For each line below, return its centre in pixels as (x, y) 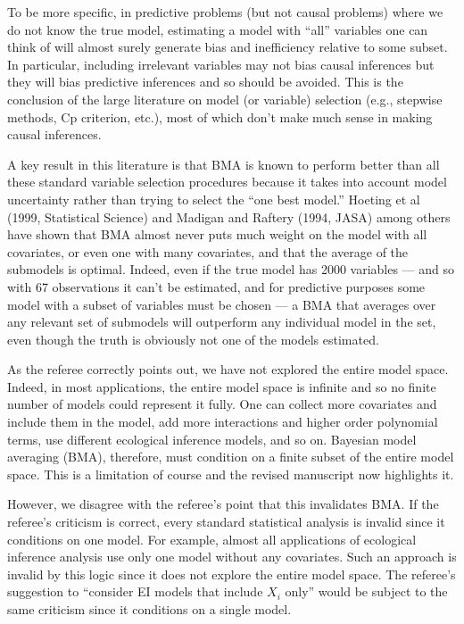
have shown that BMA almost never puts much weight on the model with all (217, 234)
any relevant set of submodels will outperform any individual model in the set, (222, 322)
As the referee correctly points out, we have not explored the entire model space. (228, 369)
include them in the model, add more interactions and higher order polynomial (223, 422)
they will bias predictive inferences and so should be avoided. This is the (205, 82)
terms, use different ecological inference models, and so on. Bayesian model (212, 439)
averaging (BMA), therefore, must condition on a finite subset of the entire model (231, 457)
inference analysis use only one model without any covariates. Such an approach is (232, 557)
